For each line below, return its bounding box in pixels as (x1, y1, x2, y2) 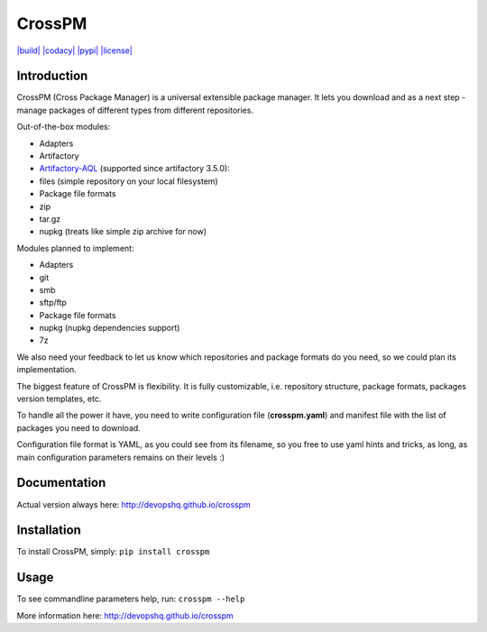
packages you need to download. (16, 422, 142, 433)
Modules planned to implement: (16, 243, 134, 253)
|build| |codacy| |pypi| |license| (16, 45, 133, 56)
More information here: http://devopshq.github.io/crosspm (16, 609, 234, 621)
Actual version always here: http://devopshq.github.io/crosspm (16, 499, 252, 509)
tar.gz (39, 213, 61, 224)
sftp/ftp (39, 298, 68, 308)
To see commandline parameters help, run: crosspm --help (16, 593, 245, 604)
